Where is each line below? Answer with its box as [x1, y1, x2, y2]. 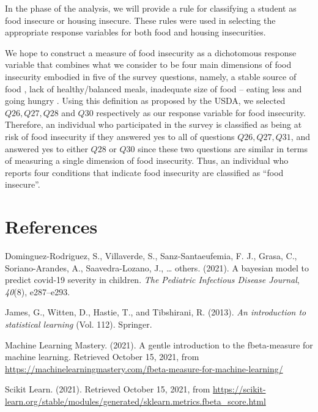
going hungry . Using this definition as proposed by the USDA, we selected [5, 94, 286, 107]
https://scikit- [213, 383, 266, 395]
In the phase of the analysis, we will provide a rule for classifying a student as [5, 2, 297, 14]
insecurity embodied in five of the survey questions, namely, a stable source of [5, 70, 297, 83]
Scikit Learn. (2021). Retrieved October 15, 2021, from [5, 383, 210, 395]
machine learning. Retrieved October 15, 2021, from [5, 350, 199, 363]
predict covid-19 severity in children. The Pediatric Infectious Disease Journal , [5, 273, 300, 286]
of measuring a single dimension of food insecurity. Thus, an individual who [5, 154, 289, 167]
